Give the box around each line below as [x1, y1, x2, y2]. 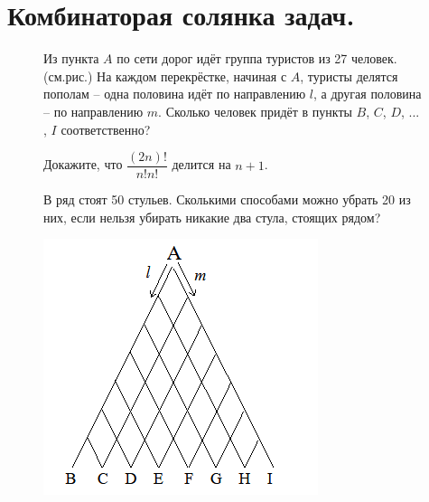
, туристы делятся [300, 66, 398, 85]
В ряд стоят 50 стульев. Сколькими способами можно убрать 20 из [43, 190, 411, 209]
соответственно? [61, 119, 151, 138]
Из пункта [43, 49, 99, 68]
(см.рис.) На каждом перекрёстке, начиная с [43, 66, 287, 85]
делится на [172, 155, 231, 174]
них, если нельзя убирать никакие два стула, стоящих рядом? [43, 207, 381, 226]
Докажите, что [43, 155, 123, 174]
